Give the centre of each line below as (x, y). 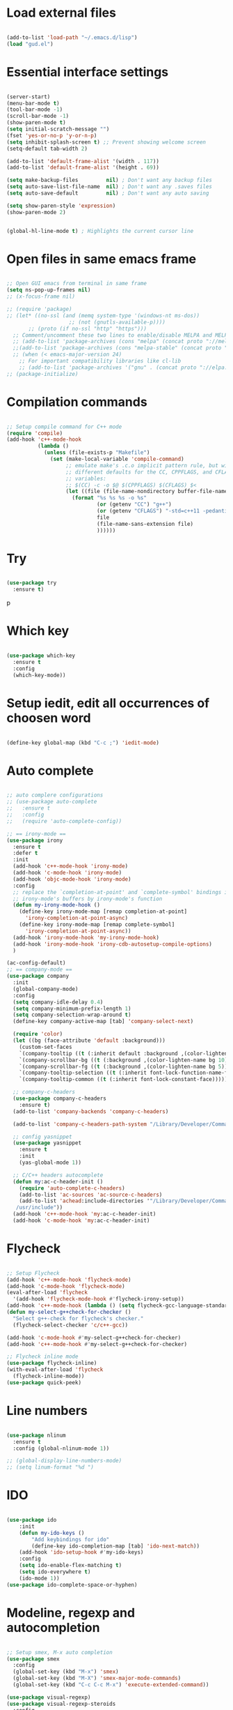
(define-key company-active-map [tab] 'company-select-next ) (103, 1022)
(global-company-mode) (46, 989)
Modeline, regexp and (71, 1613)
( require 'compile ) (35, 433)
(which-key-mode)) (40, 675)
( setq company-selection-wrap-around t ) (72, 1015)
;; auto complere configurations (55, 795)
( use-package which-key (41, 656)
